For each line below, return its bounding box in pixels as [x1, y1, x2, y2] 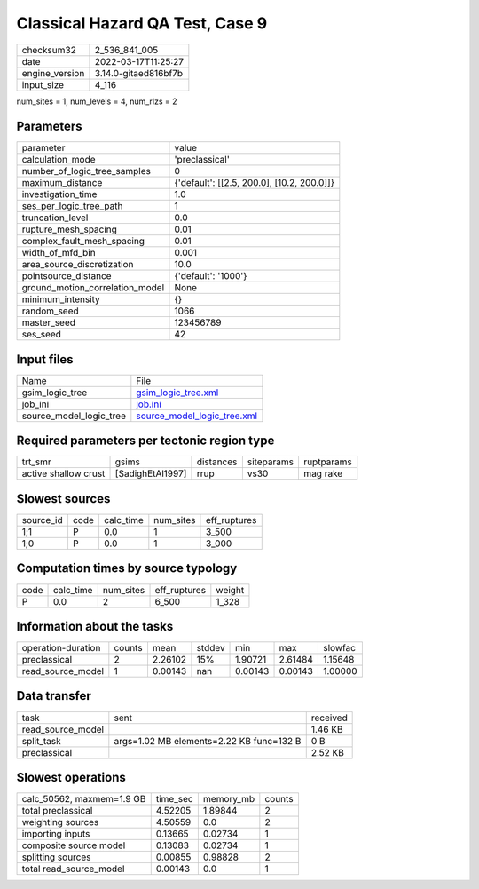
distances [196, 456, 238, 468]
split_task [21, 734, 61, 747]
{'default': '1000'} [174, 270, 247, 282]
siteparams [247, 456, 294, 468]
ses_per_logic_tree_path [21, 200, 123, 212]
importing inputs [21, 828, 90, 840]
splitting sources [21, 851, 92, 863]
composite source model [21, 839, 126, 852]
